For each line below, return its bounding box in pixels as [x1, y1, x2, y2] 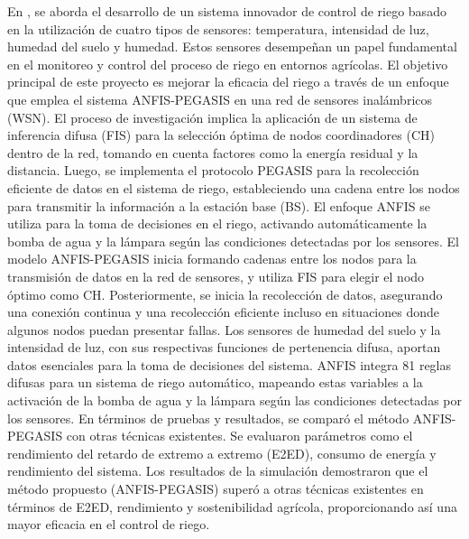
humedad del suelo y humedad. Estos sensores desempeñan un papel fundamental [7, 37, 457, 56]
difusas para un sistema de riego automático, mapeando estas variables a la [7, 373, 423, 392]
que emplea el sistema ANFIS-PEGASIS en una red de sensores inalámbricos [7, 89, 433, 108]
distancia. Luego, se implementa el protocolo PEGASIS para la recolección [7, 161, 419, 180]
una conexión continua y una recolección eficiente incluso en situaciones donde [7, 302, 439, 321]
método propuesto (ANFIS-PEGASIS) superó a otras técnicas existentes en [7, 479, 424, 498]
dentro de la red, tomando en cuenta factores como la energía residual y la [7, 143, 418, 162]
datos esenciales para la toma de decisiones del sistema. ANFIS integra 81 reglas [7, 355, 452, 374]
